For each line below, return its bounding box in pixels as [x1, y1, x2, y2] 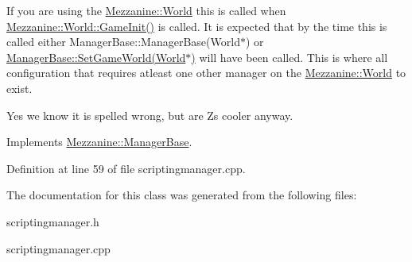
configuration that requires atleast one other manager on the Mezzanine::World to [6, 64, 406, 81]
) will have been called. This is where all [191, 48, 388, 65]
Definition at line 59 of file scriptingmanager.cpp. [6, 160, 246, 176]
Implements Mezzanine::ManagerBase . [6, 133, 192, 150]
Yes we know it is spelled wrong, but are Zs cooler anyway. [6, 106, 293, 123]
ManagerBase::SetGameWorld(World [6, 48, 186, 65]
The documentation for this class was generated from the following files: [6, 187, 357, 203]
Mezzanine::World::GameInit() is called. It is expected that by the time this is [6, 17, 387, 34]
